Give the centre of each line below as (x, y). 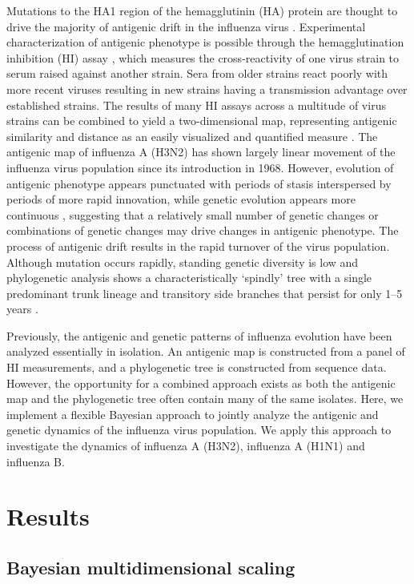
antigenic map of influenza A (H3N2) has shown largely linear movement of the (201, 152)
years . (22, 309)
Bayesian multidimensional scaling (151, 567)
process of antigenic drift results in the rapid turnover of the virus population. (198, 246)
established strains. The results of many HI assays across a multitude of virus (196, 105)
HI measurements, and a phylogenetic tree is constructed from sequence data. (197, 367)
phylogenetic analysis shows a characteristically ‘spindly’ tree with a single (189, 278)
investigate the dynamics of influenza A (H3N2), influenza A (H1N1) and (186, 446)
